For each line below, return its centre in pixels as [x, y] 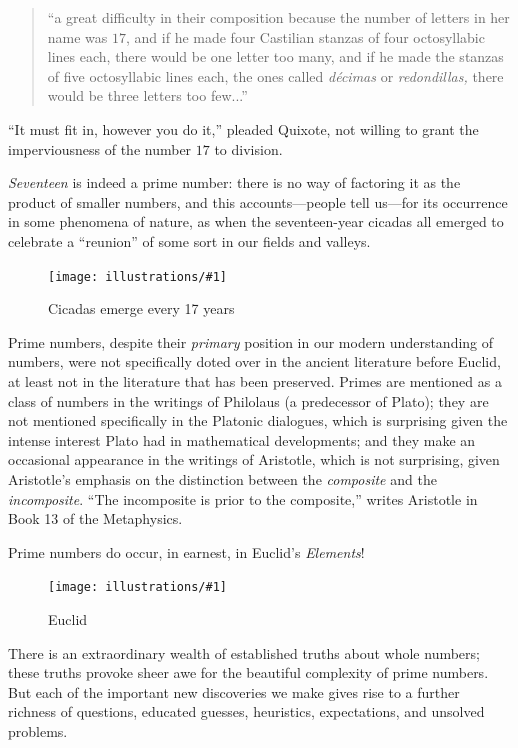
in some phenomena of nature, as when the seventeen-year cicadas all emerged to [256, 221]
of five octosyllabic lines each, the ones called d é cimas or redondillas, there [275, 75]
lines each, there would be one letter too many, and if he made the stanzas [275, 56]
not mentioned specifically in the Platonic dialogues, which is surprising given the [258, 420]
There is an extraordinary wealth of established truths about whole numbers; [244, 652]
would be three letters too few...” [147, 95]
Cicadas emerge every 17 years [141, 308]
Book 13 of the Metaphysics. [95, 518]
